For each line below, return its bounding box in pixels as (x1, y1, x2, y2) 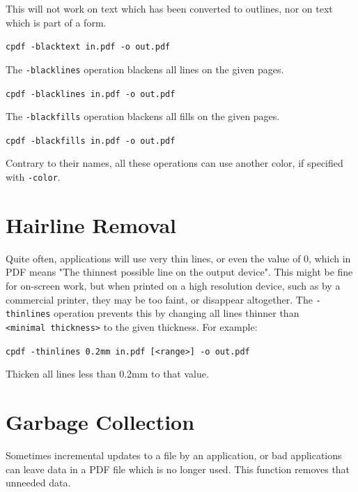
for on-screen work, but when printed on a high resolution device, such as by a (6, 278, 341, 293)
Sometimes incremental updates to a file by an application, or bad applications (6, 447, 342, 462)
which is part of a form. (6, 15, 107, 29)
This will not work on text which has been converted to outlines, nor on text (6, 1, 333, 15)
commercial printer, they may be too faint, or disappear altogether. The (6, 292, 313, 306)
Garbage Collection (6, 408, 195, 436)
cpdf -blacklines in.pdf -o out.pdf (6, 89, 176, 99)
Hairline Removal (6, 210, 177, 239)
